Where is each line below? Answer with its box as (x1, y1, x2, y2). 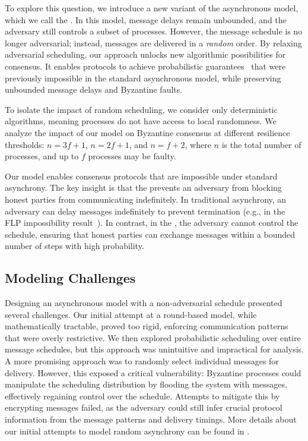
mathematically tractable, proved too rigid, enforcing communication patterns (5, 320, 288, 332)
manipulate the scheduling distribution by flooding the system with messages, (5, 378, 287, 390)
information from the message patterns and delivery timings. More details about (5, 413, 297, 426)
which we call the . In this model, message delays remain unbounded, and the (5, 13, 287, 26)
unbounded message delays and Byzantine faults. (5, 83, 183, 96)
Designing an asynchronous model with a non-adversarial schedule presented (5, 297, 282, 309)
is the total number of (221, 138, 301, 150)
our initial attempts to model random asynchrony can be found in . (5, 424, 250, 437)
